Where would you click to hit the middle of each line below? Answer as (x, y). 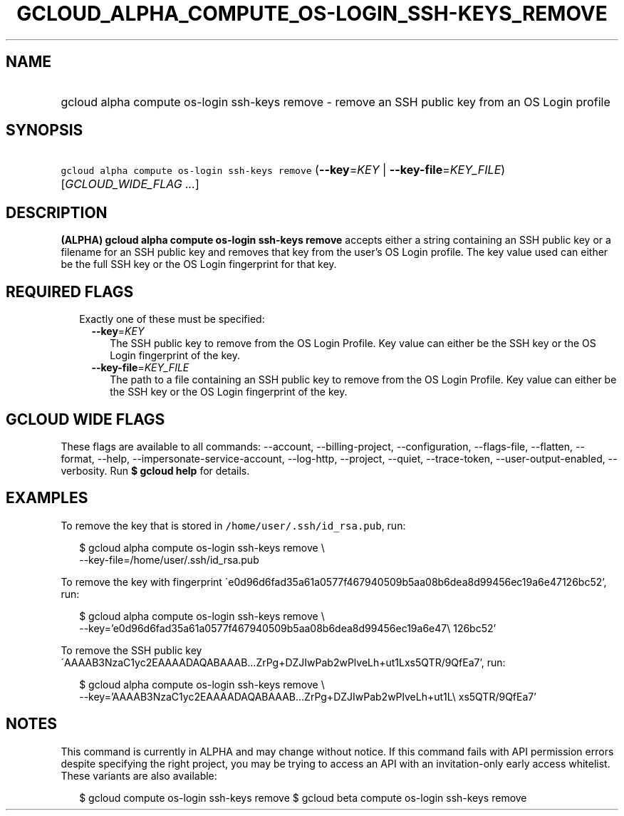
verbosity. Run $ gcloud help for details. (155, 470)
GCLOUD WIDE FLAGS (85, 419)
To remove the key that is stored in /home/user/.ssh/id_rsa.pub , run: (233, 525)
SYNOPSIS (45, 130)
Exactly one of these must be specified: (172, 319)
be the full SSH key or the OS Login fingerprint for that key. (199, 264)
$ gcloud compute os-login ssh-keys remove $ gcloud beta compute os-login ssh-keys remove (303, 797)
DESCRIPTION (57, 212)
